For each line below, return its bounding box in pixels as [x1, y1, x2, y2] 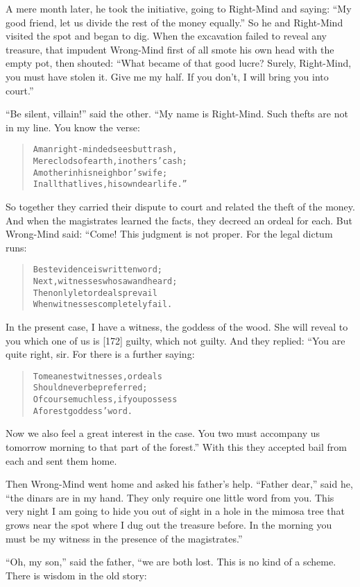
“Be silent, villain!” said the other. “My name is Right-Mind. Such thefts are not [6, 106, 348, 121]
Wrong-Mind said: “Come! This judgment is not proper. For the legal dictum [6, 226, 333, 241]
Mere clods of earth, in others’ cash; [33, 156, 187, 166]
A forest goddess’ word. [33, 406, 132, 416]
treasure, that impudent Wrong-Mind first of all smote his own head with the [6, 42, 334, 56]
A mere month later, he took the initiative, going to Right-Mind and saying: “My [6, 1, 352, 15]
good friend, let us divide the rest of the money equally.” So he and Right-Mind [6, 15, 343, 29]
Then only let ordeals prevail [33, 288, 157, 298]
